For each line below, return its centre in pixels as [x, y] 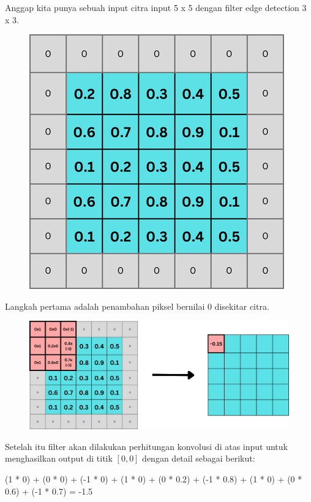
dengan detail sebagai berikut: [199, 458]
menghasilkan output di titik [59, 458]
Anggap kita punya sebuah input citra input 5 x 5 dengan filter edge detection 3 [156, 7]
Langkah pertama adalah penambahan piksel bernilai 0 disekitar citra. [137, 306]
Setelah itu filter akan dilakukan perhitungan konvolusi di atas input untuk [146, 446]
